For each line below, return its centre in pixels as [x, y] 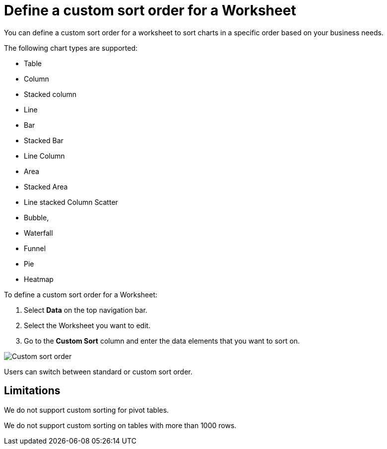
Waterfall [38, 233]
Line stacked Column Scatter [71, 202]
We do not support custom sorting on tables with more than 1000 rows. [120, 425]
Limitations [32, 391]
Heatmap [39, 279]
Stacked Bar [44, 140]
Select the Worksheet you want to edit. [87, 325]
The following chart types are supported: [71, 48]
